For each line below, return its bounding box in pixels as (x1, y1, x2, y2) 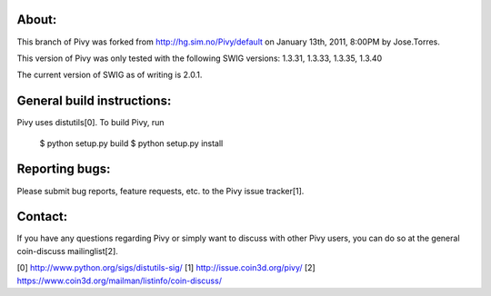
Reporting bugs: (16, 162, 111, 177)
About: (16, 12, 57, 27)
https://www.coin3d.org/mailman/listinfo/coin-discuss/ (16, 275, 223, 286)
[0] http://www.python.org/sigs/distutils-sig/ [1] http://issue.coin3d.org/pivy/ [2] (16, 262, 316, 273)
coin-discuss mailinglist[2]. (16, 245, 118, 256)
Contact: (16, 209, 68, 224)
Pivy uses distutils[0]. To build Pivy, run (16, 117, 165, 128)
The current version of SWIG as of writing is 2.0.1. (16, 69, 203, 81)
